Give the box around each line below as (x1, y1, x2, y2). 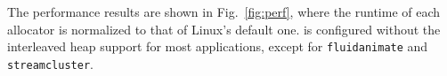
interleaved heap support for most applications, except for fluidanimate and (7, 37, 428, 56)
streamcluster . (7, 54, 93, 72)
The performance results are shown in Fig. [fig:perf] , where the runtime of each (7, 3, 441, 20)
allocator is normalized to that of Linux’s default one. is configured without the (7, 19, 441, 38)
